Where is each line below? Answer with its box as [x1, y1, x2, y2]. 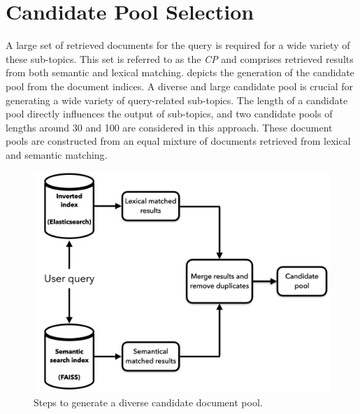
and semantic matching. [6, 147, 108, 162]
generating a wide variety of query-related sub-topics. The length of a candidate [6, 92, 348, 107]
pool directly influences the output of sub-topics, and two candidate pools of [6, 106, 333, 121]
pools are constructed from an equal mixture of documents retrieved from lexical [6, 134, 351, 148]
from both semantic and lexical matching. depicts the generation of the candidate [6, 65, 354, 80]
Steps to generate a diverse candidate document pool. [34, 394, 263, 409]
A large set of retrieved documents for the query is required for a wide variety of [6, 38, 350, 52]
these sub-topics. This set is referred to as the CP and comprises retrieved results [6, 51, 354, 66]
